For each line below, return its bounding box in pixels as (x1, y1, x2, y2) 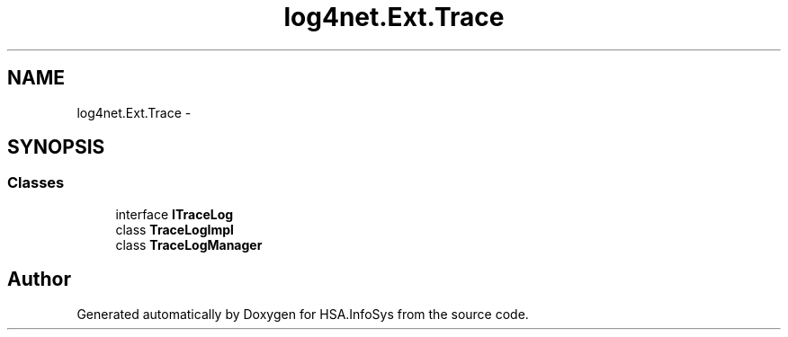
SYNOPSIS (7, 136, 105, 159)
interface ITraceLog (115, 206, 234, 222)
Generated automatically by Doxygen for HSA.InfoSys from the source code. (76, 306, 529, 322)
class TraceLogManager (115, 236, 263, 253)
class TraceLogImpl (115, 221, 234, 237)
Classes (7, 173, 65, 192)
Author (7, 268, 71, 291)
